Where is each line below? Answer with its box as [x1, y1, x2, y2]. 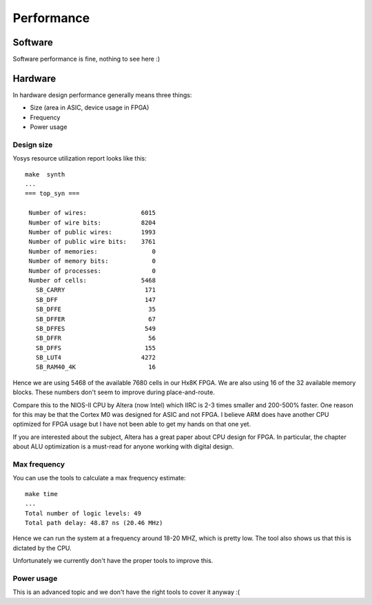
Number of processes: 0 [28, 267, 156, 275]
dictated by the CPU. [12, 544, 72, 552]
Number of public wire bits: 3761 [28, 238, 156, 246]
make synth [25, 170, 65, 178]
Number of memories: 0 [28, 247, 156, 255]
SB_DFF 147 [35, 296, 156, 303]
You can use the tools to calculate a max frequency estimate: [12, 474, 186, 482]
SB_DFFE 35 [35, 305, 156, 314]
